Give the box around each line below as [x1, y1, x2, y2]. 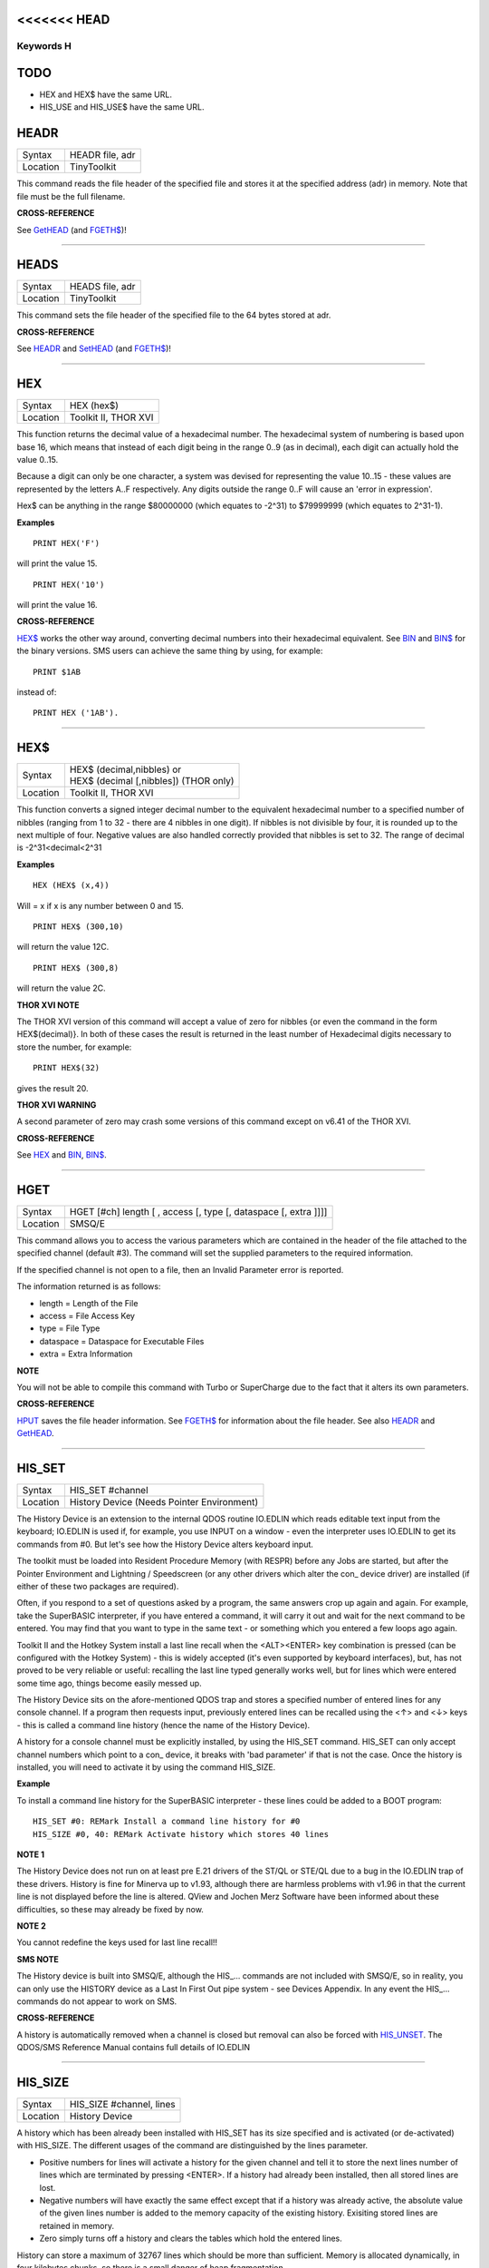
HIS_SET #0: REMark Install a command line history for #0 [33, 1816, 301, 1827]
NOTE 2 [16, 1920, 46, 1931]
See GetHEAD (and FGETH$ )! [16, 224, 127, 235]
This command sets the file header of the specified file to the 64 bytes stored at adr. [16, 309, 331, 321]
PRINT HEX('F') [33, 538, 101, 548]
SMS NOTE [16, 1953, 59, 1964]
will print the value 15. [16, 558, 98, 569]
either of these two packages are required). [16, 1580, 179, 1591]
